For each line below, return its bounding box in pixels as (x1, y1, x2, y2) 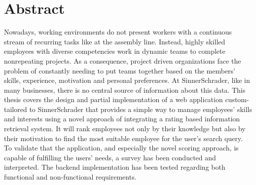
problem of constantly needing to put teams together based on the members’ (4, 65, 236, 75)
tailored (4, 104, 27, 114)
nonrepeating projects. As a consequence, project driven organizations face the (4, 55, 241, 66)
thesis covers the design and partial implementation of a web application (4, 94, 223, 105)
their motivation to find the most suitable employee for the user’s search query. (4, 133, 243, 143)
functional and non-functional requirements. (4, 172, 137, 182)
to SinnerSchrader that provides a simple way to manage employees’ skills (29, 104, 253, 114)
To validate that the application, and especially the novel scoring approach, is (4, 143, 239, 153)
